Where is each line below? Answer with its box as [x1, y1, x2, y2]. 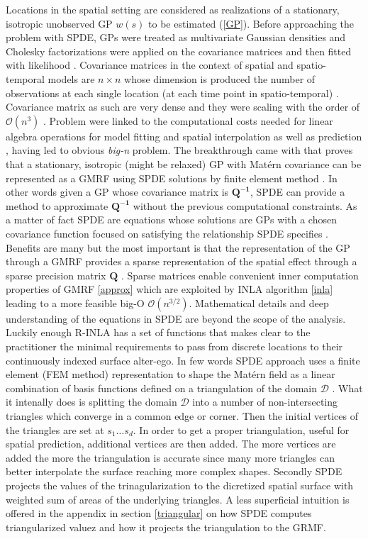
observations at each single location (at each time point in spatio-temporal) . [6, 85, 339, 100]
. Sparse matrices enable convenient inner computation [121, 267, 359, 282]
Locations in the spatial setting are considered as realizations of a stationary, [6, 2, 340, 16]
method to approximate [6, 198, 108, 213]
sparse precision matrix [6, 267, 106, 282]
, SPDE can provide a [250, 184, 345, 199]
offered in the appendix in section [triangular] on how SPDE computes [6, 506, 312, 521]
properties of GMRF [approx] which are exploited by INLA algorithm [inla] [6, 282, 333, 296]
